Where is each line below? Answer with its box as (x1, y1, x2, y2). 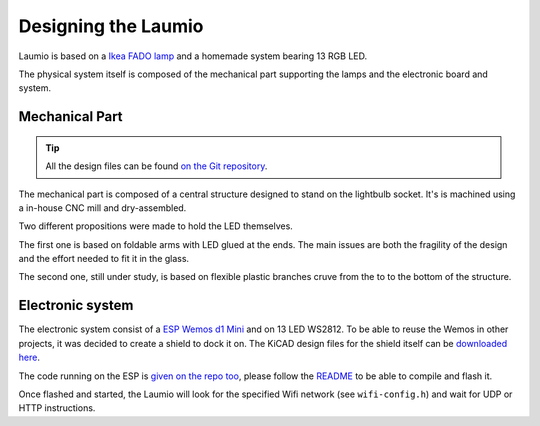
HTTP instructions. (18, 402, 96, 414)
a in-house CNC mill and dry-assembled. (18, 201, 187, 214)
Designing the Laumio (18, 15, 204, 37)
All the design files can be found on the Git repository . (45, 160, 268, 172)
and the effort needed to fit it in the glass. (18, 253, 190, 265)
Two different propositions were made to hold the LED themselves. (18, 220, 294, 232)
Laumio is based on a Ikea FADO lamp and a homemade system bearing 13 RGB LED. (18, 50, 368, 62)
